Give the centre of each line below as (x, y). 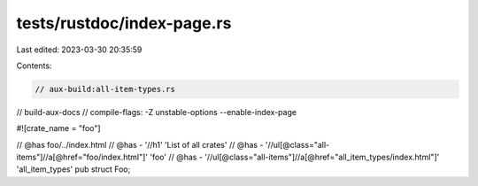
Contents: (34, 66)
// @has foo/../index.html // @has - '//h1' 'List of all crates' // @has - (140, 144)
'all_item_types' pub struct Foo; (73, 169)
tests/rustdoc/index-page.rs (124, 23)
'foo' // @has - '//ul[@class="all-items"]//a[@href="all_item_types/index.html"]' (294, 157)
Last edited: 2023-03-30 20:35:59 (79, 50)
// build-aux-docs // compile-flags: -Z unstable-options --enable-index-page (156, 112)
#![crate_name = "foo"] (58, 128)
